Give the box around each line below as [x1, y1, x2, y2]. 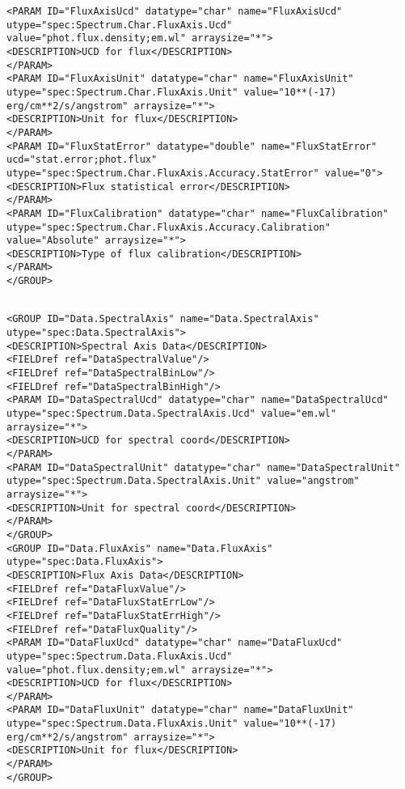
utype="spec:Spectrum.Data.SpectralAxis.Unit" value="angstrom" [6, 475, 360, 487]
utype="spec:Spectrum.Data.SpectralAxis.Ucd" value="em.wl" [6, 408, 337, 420]
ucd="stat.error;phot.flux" [6, 154, 158, 166]
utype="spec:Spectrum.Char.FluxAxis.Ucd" [6, 19, 233, 31]
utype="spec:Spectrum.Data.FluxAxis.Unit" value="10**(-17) [6, 718, 337, 730]
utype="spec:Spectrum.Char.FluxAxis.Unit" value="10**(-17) [6, 86, 337, 98]
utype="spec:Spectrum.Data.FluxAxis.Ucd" [6, 650, 233, 662]
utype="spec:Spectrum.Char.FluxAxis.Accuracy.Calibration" [6, 221, 331, 233]
